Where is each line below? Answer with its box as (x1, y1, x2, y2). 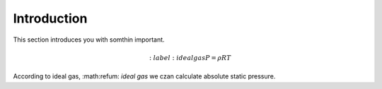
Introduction (13, 11, 88, 26)
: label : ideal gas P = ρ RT (149, 54, 231, 61)
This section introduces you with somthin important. (13, 35, 166, 44)
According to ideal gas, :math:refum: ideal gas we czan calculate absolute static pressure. (13, 72, 276, 81)
